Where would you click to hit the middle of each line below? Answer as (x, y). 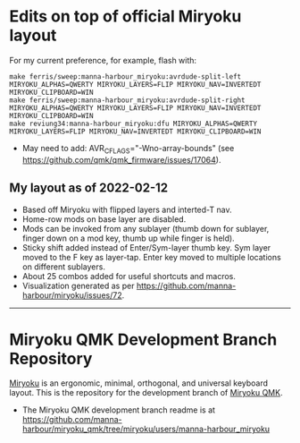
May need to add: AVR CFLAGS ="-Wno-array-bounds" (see (128, 149)
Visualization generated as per (78, 285)
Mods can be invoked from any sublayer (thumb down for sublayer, (146, 228)
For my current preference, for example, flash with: (103, 60)
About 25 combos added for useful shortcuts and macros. (129, 276)
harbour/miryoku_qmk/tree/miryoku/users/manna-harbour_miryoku (146, 429)
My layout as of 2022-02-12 (89, 188)
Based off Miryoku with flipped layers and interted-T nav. (127, 209)
